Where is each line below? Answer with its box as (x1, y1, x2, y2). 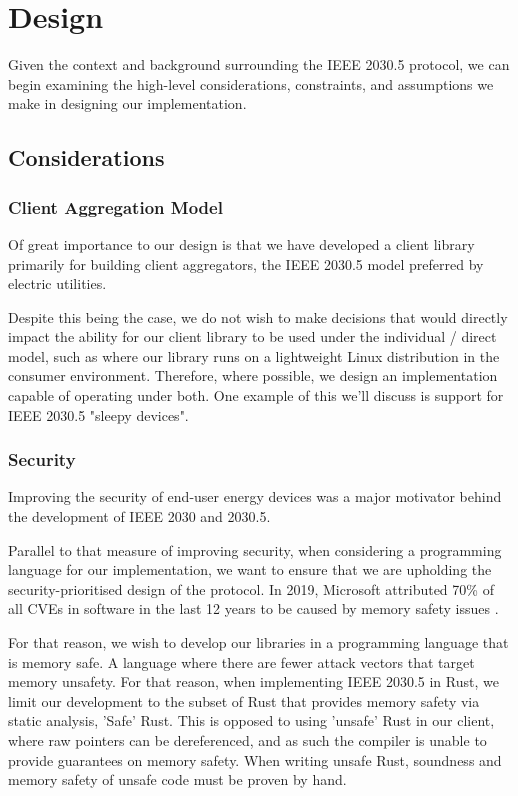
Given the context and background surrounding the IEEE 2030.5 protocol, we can (8, 54, 510, 75)
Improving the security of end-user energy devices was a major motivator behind (8, 486, 502, 507)
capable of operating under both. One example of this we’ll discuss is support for (8, 385, 504, 406)
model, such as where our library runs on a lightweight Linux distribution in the (8, 345, 500, 366)
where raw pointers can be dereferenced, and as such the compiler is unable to (8, 730, 487, 750)
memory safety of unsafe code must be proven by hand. (8, 769, 347, 790)
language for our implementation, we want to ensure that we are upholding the (8, 559, 492, 580)
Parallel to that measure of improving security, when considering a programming (8, 539, 502, 560)
